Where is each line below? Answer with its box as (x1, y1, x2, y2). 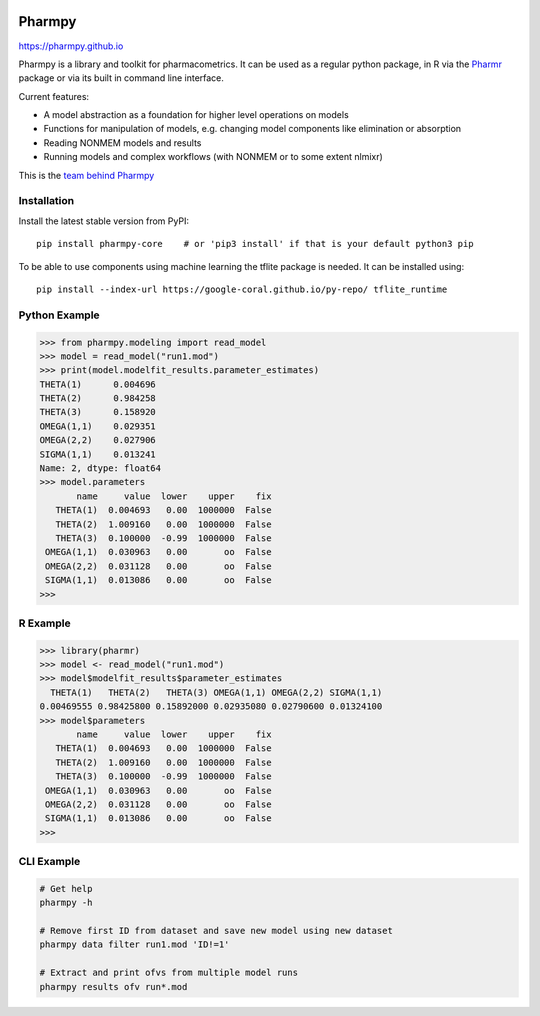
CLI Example (18, 855, 81, 869)
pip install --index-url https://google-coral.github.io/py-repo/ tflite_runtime (36, 283, 448, 295)
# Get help (39, 883, 93, 894)
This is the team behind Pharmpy (18, 169, 155, 181)
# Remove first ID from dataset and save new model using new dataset (39, 925, 394, 937)
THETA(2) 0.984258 (39, 393, 157, 404)
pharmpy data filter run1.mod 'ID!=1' (39, 939, 230, 950)
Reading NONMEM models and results (43, 136, 202, 149)
